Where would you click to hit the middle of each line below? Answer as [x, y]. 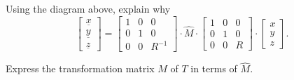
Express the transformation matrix [80, 68]
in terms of [214, 68]
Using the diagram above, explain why [88, 8]
